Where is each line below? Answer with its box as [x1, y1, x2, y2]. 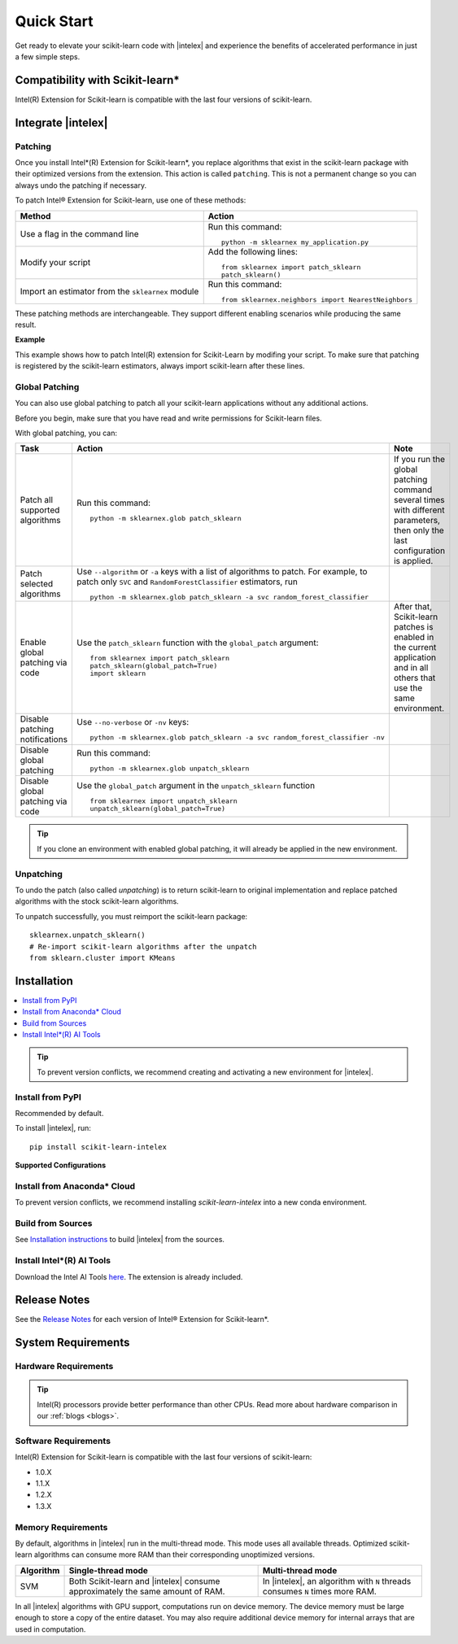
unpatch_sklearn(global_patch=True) [89, 804, 226, 813]
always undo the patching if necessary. [15, 180, 146, 190]
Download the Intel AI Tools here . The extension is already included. [15, 1271, 243, 1281]
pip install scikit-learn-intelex [29, 1142, 167, 1151]
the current [393, 642, 437, 653]
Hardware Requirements [15, 1361, 114, 1372]
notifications [20, 734, 68, 745]
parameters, [393, 515, 441, 526]
